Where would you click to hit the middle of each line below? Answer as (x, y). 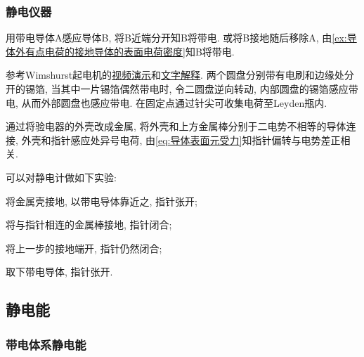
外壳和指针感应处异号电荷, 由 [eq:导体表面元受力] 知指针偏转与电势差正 (181, 139)
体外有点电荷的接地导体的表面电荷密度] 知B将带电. (120, 51)
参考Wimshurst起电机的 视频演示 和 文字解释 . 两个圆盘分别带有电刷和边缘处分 (180, 75)
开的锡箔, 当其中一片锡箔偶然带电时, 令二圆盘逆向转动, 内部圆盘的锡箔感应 (177, 89)
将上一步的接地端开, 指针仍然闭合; (84, 248)
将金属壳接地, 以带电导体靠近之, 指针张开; (102, 201)
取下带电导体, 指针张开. (59, 272)
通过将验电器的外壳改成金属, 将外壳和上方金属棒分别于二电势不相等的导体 (176, 126)
